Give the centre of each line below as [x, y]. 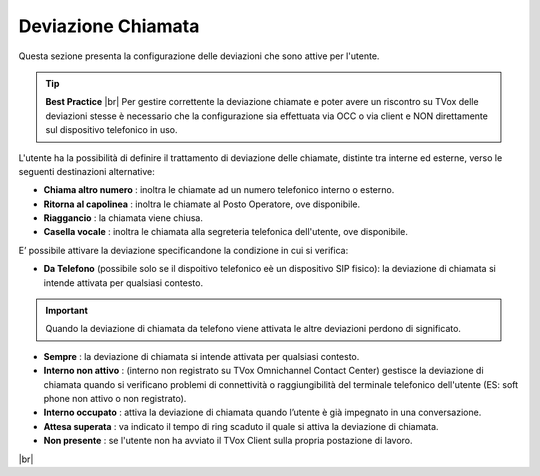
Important [67, 311]
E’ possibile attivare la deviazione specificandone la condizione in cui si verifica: [183, 250]
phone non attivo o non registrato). [115, 398]
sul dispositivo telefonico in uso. [112, 130]
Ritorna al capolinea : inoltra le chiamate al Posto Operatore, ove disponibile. [202, 204]
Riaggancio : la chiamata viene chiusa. [123, 218]
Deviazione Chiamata [109, 26]
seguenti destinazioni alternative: [86, 171]
